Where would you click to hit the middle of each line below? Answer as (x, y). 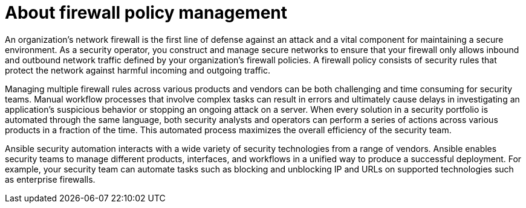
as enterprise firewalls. (50, 179)
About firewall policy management (146, 13)
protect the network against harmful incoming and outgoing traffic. (138, 70)
